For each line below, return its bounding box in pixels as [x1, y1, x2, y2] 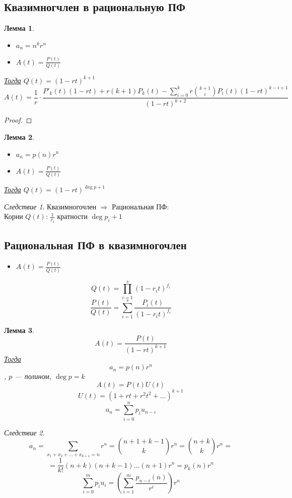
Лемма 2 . [4, 131, 34, 142]
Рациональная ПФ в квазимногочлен [4, 237, 187, 253]
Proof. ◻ [4, 115, 32, 125]
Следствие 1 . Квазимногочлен [4, 201, 97, 211]
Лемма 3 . [4, 324, 34, 335]
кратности [57, 211, 88, 222]
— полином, [15, 371, 52, 381]
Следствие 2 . [4, 427, 45, 437]
